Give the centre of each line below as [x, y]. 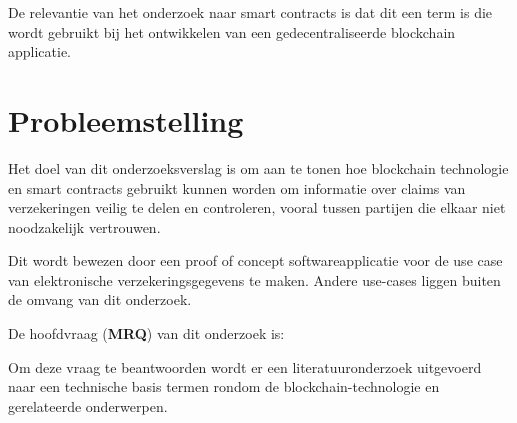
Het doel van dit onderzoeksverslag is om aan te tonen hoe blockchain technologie [258, 167]
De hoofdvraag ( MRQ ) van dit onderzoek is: [146, 333]
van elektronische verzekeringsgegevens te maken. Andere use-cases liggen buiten [254, 279]
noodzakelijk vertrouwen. [84, 226]
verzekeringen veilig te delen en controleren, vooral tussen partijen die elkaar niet [257, 207]
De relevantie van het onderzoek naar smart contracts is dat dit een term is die [250, 12]
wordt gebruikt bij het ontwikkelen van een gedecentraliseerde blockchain [232, 31]
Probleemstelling [126, 119]
